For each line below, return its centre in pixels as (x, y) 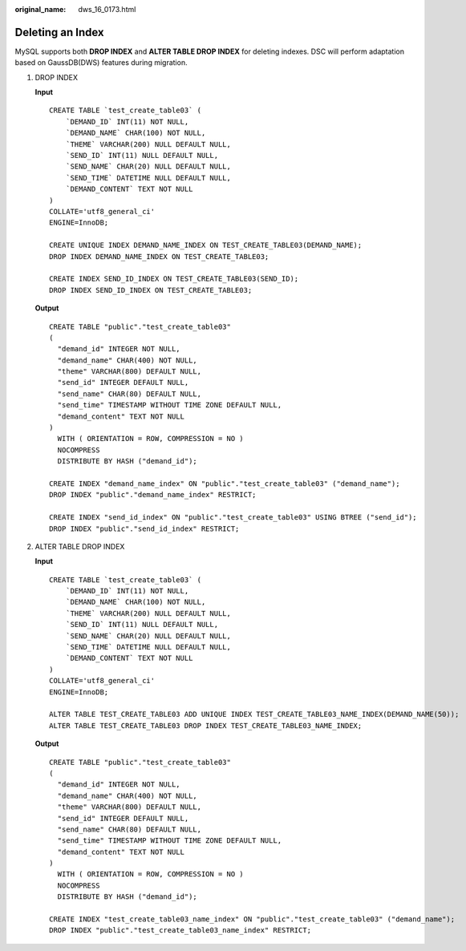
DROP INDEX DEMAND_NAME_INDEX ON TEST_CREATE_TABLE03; (159, 256)
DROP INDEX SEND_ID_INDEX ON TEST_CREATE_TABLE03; (151, 290)
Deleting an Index (59, 32)
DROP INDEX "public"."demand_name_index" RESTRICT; (153, 495)
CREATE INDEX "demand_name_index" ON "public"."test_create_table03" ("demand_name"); (225, 484)
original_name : (41, 9)
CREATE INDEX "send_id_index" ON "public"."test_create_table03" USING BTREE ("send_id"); (233, 518)
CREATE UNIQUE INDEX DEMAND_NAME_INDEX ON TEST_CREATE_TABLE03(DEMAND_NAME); (206, 245)
